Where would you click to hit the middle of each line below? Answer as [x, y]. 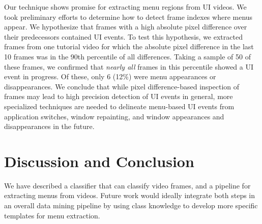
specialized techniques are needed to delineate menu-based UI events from [119, 106]
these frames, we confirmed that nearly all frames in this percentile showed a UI [129, 66]
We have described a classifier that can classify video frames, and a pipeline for [127, 185]
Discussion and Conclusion [99, 161]
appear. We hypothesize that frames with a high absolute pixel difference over [126, 27]
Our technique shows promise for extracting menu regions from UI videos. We [125, 7]
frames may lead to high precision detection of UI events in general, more [119, 96]
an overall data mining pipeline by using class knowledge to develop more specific [131, 205]
